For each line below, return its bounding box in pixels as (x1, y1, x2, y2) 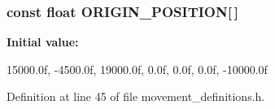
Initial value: (7, 33, 79, 50)
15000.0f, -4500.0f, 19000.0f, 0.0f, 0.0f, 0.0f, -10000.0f (7, 60, 268, 77)
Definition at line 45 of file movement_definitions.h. (7, 88, 265, 105)
